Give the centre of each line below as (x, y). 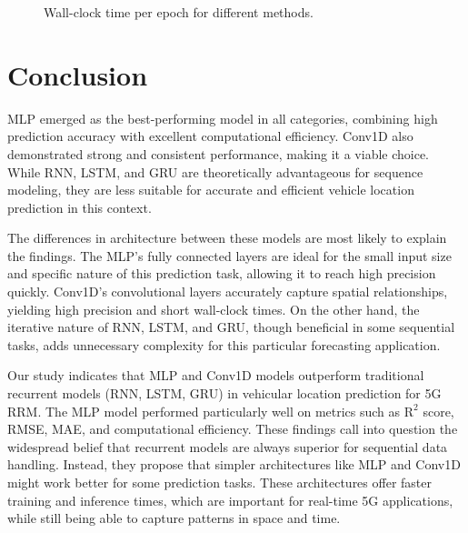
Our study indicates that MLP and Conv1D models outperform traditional (216, 375)
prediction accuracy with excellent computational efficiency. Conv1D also (210, 136)
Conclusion (78, 74)
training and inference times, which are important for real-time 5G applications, (230, 500)
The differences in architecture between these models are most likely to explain (227, 238)
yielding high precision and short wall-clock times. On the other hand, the (214, 309)
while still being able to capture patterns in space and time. (174, 518)
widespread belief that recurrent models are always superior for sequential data (228, 446)
